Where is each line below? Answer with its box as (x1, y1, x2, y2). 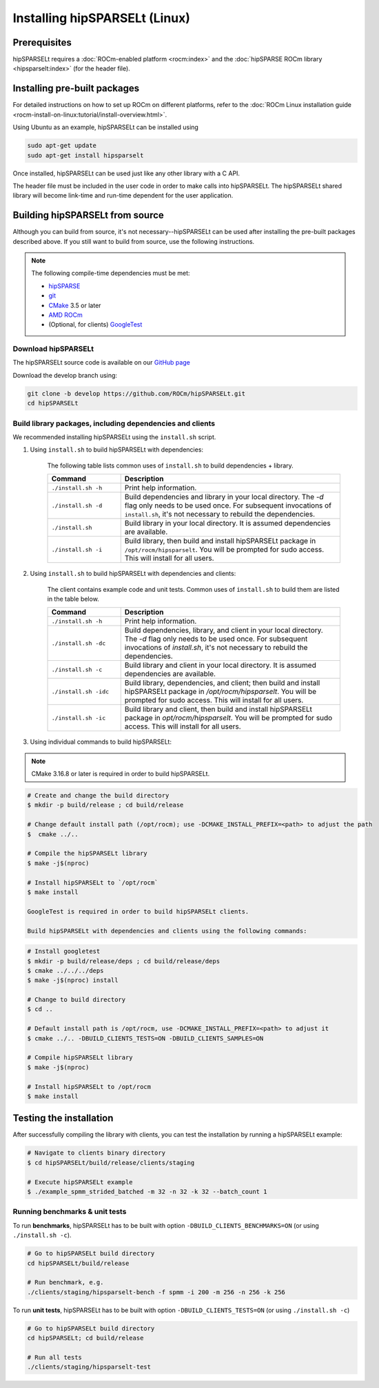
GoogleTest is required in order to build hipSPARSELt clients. (27, 907, 249, 915)
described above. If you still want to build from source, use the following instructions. (12, 237, 255, 245)
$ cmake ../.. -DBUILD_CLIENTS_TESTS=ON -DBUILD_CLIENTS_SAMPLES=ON (27, 1034, 264, 1042)
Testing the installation (12, 1112, 114, 1124)
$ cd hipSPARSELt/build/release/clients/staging (27, 1159, 195, 1166)
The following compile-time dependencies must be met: (31, 269, 190, 278)
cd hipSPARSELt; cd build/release (27, 1334, 144, 1342)
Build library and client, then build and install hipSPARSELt (124, 704, 313, 714)
